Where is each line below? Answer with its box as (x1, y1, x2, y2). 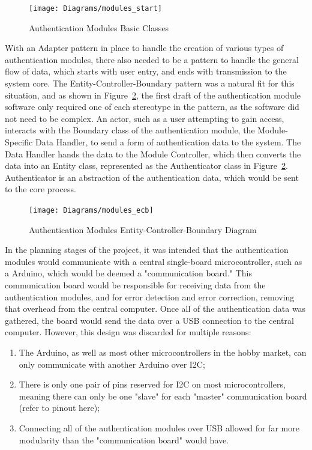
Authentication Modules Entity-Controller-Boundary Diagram (29, 223, 257, 236)
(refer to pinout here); (19, 401, 100, 414)
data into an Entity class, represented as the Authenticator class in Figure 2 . (5, 159, 288, 172)
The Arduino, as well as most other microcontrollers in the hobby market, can (19, 345, 307, 358)
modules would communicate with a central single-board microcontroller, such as (5, 255, 302, 267)
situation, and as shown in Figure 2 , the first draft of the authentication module (5, 88, 301, 101)
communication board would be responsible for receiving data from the (5, 279, 266, 291)
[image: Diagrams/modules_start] (29, 4, 162, 13)
